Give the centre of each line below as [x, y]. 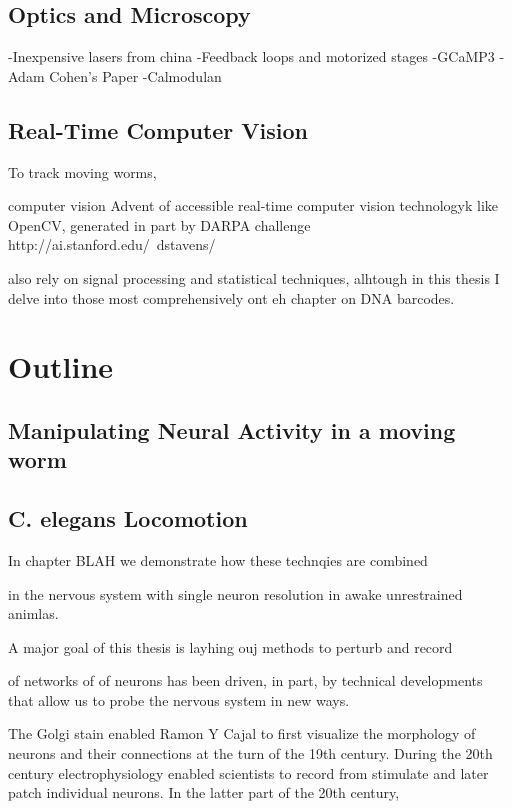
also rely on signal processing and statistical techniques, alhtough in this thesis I [254, 277]
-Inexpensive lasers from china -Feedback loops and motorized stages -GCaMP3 [251, 56]
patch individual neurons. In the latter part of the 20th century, [204, 792]
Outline [61, 366]
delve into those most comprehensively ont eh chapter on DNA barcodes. [231, 297]
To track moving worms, [82, 171]
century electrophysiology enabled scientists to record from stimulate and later [248, 772]
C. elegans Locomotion [128, 518]
